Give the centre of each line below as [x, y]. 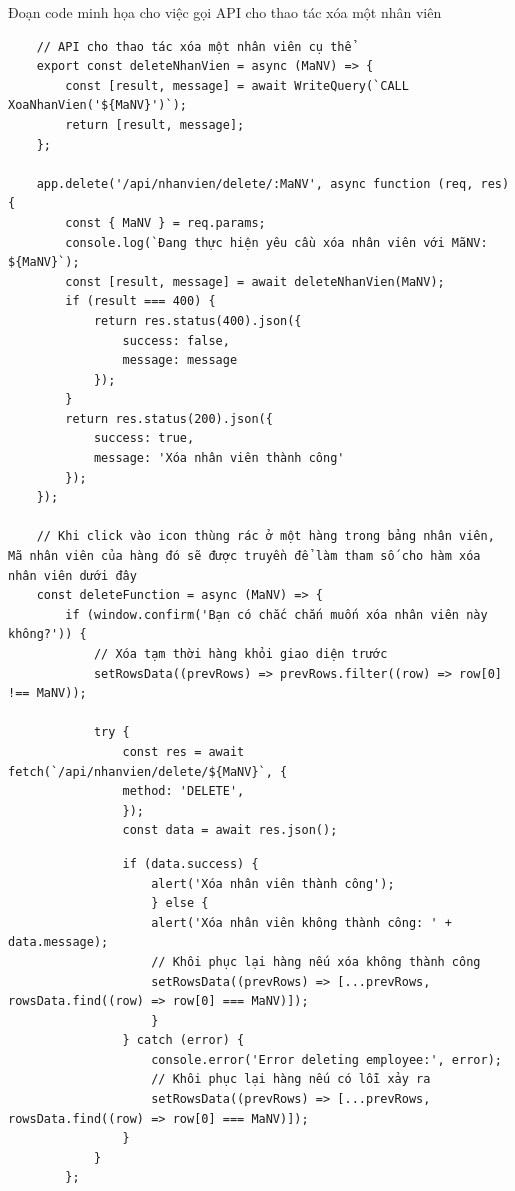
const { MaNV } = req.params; [165, 222]
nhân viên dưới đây [72, 575]
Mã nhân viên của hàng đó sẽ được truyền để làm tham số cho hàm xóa [244, 556]
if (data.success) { [190, 863]
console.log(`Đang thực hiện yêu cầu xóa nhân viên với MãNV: [276, 242]
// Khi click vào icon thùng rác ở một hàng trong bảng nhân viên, [265, 536]
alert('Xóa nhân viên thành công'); [273, 883]
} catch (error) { [183, 1040]
